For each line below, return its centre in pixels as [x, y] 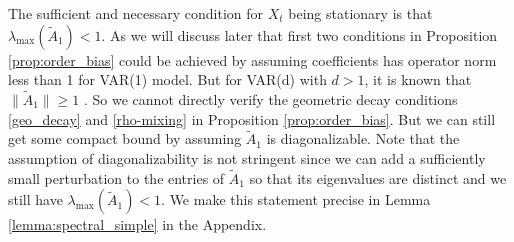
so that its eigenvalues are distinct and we [378, 177]
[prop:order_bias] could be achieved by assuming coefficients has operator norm [252, 59]
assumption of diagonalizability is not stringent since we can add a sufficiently [247, 158]
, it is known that [418, 79]
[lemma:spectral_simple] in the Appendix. [137, 224]
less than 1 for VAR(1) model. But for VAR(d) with [167, 79]
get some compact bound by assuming [125, 138]
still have [35, 199]
